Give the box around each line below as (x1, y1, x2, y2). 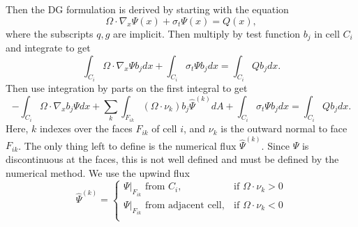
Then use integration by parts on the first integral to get (6, 81, 248, 95)
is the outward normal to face (221, 121, 348, 136)
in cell (314, 26, 340, 40)
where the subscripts (6, 26, 94, 40)
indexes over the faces (39, 121, 133, 136)
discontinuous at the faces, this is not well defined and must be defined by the (6, 151, 339, 166)
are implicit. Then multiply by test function (113, 26, 301, 40)
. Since (261, 138, 290, 152)
